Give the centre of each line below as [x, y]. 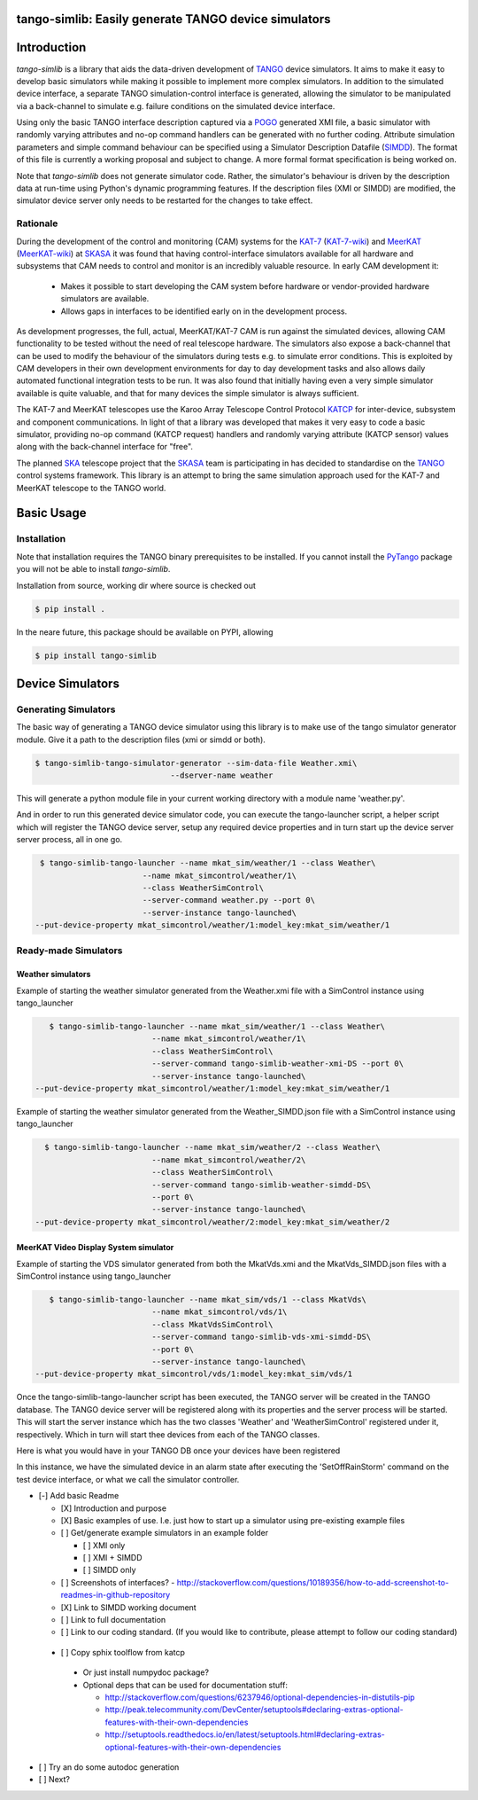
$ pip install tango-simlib [96, 655]
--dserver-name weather [222, 775]
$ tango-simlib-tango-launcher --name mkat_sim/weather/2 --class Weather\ [212, 1147]
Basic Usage [51, 513]
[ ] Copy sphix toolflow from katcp [123, 1652]
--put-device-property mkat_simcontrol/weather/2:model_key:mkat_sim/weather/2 [212, 1222]
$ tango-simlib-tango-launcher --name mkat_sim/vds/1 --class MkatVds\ [208, 1300]
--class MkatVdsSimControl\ [212, 1324]
